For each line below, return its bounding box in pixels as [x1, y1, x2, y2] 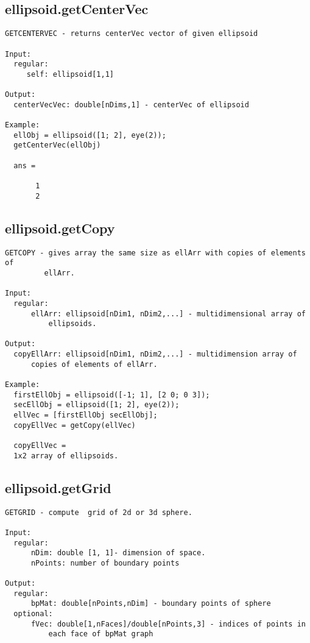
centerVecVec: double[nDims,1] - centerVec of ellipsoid [13, 100, 249, 109]
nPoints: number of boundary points [30, 558, 180, 567]
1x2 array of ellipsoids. [13, 451, 119, 460]
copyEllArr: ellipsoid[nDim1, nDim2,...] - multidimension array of [13, 350, 297, 359]
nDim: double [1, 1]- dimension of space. [30, 549, 206, 558]
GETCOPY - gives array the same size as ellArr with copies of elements [5, 248, 306, 257]
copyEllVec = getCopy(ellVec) [13, 421, 136, 430]
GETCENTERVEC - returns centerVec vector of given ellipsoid [5, 29, 258, 38]
